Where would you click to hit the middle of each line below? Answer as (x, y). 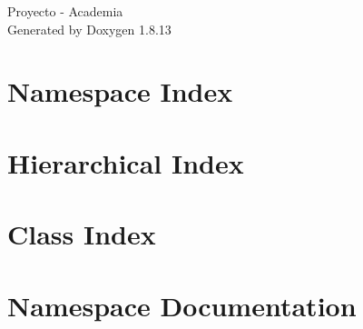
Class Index (82, 234)
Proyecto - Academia (65, 11)
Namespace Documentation (182, 305)
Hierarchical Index (126, 162)
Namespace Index (120, 91)
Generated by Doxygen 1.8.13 (89, 29)
